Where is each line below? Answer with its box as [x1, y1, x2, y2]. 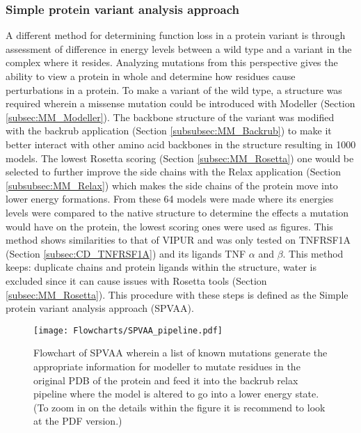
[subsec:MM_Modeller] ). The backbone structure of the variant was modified [6, 109, 335, 124]
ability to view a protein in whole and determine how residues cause [6, 69, 296, 83]
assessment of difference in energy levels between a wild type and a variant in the [6, 41, 352, 56]
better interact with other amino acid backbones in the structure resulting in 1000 [6, 136, 356, 151]
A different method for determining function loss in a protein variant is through [6, 28, 346, 42]
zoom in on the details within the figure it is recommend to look [51, 400, 326, 414]
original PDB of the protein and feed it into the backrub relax [33, 372, 298, 387]
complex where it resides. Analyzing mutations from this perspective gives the [6, 55, 338, 70]
